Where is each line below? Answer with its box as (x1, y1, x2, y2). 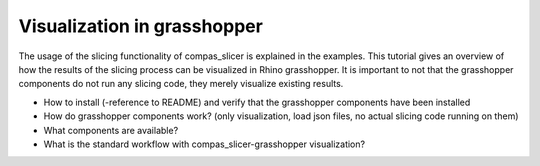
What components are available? (43, 124, 179, 136)
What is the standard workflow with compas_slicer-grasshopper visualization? (43, 138, 365, 150)
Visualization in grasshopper (18, 15, 264, 37)
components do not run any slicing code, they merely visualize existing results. (18, 78, 344, 90)
